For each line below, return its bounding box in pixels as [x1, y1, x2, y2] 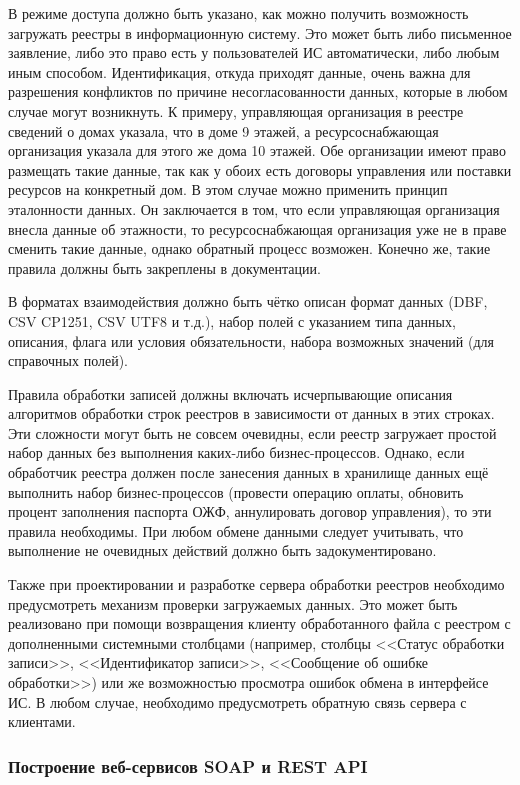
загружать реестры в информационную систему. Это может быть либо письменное [8, 22, 512, 43]
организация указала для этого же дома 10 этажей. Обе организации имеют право [8, 140, 506, 161]
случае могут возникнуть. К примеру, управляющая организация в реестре [8, 100, 464, 121]
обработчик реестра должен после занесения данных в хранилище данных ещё [8, 462, 489, 483]
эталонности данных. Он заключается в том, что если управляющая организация [8, 198, 500, 219]
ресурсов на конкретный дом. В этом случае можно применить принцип [8, 179, 448, 200]
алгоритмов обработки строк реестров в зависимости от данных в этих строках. [8, 403, 495, 424]
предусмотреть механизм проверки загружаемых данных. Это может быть [8, 593, 458, 614]
